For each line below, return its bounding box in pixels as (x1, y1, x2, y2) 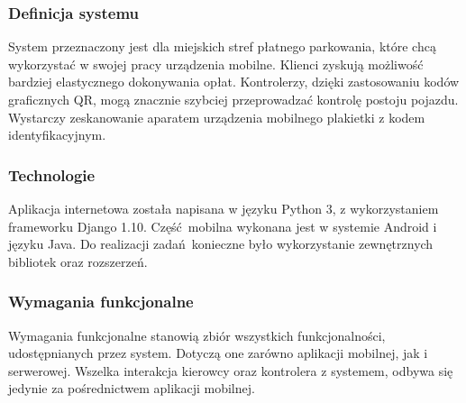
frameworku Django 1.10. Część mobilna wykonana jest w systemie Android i (8, 216, 437, 235)
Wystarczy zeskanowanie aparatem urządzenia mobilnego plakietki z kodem (8, 107, 425, 126)
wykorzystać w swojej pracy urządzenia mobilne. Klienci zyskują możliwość (8, 54, 424, 73)
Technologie (8, 163, 96, 186)
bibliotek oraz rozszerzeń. (8, 252, 148, 270)
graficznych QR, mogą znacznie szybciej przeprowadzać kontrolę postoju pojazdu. (8, 90, 459, 108)
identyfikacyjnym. (8, 125, 106, 144)
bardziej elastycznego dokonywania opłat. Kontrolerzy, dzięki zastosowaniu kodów (8, 72, 460, 91)
